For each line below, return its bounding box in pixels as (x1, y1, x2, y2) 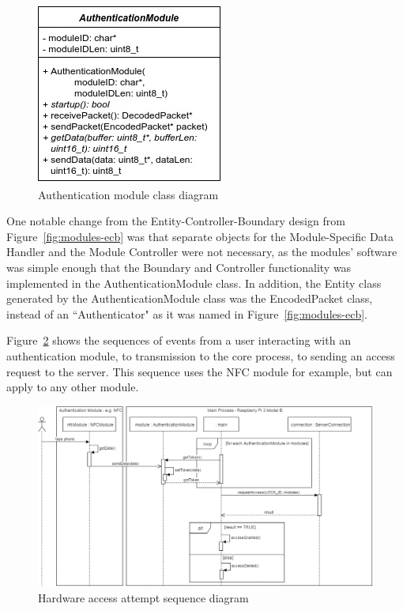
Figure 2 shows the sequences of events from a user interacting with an (6, 332, 351, 349)
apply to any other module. (6, 379, 139, 395)
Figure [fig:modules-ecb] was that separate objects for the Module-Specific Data (6, 228, 394, 244)
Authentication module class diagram (38, 186, 219, 202)
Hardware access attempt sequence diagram (38, 589, 249, 605)
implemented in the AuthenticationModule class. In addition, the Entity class (6, 274, 382, 291)
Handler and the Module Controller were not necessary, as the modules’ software (6, 243, 397, 260)
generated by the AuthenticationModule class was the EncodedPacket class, (6, 290, 373, 307)
